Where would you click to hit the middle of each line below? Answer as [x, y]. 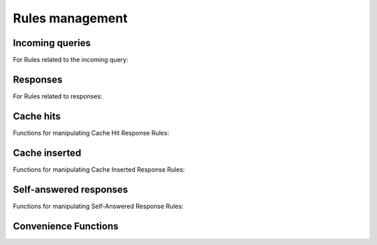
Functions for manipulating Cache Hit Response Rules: [91, 133]
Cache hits [37, 116]
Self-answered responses [71, 190]
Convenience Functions [66, 226]
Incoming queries [52, 43]
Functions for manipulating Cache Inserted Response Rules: [99, 169]
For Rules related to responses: [58, 96]
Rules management [71, 18]
